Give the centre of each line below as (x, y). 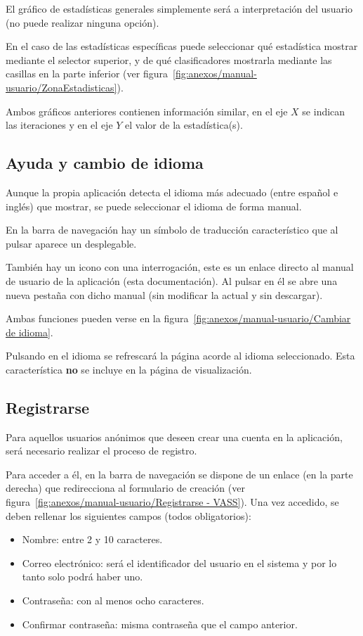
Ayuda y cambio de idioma (105, 163)
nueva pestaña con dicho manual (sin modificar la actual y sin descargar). (164, 294)
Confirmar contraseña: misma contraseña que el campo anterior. (160, 624)
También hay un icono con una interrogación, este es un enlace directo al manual (180, 267)
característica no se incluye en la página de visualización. (129, 369)
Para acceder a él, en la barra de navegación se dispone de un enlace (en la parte (179, 474)
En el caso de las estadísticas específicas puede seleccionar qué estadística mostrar (182, 46)
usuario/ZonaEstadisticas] (61, 87)
